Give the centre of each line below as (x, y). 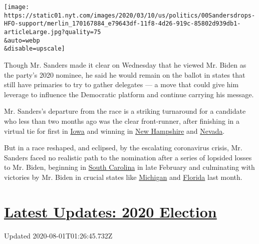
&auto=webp (22, 40)
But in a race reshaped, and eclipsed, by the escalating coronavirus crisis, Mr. (123, 148)
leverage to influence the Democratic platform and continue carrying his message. (129, 94)
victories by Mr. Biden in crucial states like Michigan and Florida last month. (123, 177)
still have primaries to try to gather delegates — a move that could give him (121, 84)
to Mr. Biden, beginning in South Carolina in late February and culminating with (129, 167)
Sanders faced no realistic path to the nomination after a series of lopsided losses (128, 157)
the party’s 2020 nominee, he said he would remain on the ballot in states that (125, 74)
